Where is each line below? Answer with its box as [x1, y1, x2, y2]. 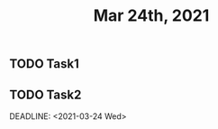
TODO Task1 [9, 56, 79, 72]
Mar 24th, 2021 [93, 5, 210, 26]
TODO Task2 [9, 87, 82, 102]
